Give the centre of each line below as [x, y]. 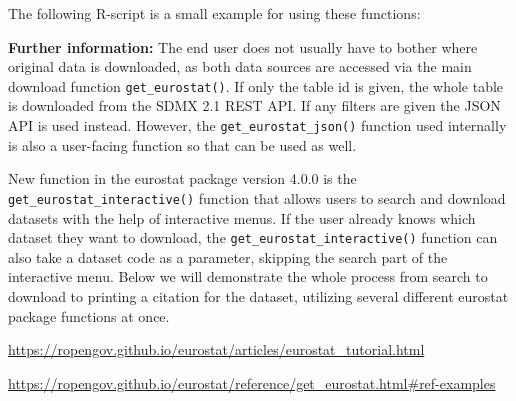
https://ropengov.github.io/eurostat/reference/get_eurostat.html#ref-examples [252, 382]
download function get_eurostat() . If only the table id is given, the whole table [256, 85]
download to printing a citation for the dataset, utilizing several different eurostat [258, 295]
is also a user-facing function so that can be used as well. [182, 144]
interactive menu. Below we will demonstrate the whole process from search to [248, 276]
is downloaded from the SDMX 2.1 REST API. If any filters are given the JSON [254, 105]
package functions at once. [89, 315]
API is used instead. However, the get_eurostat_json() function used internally [257, 125]
